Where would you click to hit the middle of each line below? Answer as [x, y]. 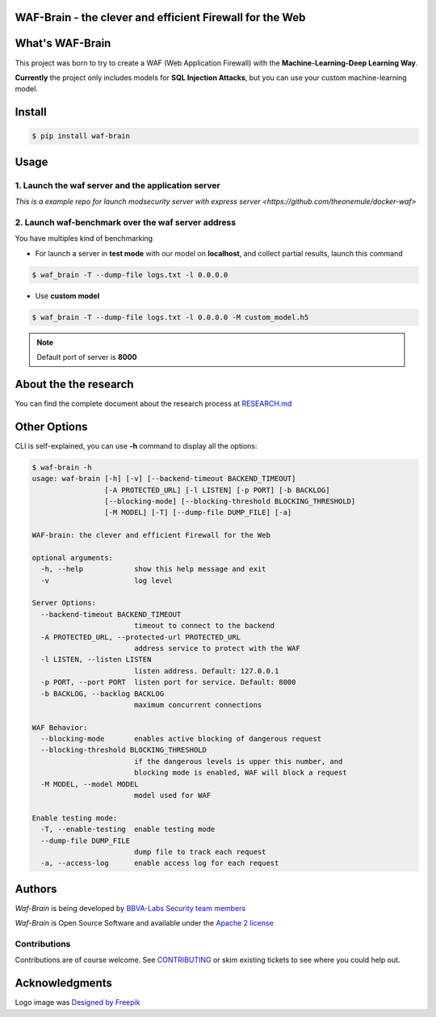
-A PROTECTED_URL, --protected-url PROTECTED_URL [141, 637]
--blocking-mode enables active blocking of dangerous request [181, 739]
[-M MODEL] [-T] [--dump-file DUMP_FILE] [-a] [198, 513]
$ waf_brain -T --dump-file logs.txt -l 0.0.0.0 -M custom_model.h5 [170, 317]
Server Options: [64, 603]
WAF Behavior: [60, 727]
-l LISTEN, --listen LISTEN [96, 660]
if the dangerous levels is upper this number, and [238, 761]
